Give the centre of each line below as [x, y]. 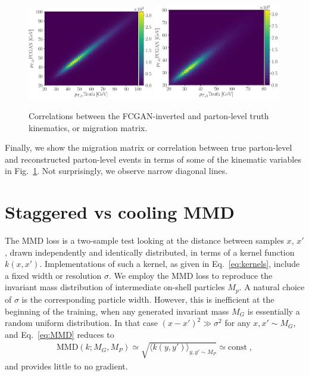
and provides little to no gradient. [66, 366]
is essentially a [274, 311]
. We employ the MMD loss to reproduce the [191, 275]
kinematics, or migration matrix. [88, 127]
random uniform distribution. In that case [81, 323]
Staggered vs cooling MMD [120, 212]
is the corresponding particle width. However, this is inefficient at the [148, 299]
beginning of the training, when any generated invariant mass [117, 311]
